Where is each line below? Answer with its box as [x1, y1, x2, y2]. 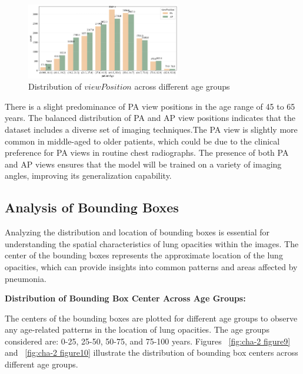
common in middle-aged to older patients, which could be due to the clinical [5, 134, 280, 147]
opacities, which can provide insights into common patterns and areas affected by [5, 260, 298, 273]
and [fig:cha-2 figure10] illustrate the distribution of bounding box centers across [5, 346, 298, 359]
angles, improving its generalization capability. [5, 169, 172, 182]
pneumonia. [5, 272, 46, 284]
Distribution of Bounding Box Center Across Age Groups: [5, 292, 246, 304]
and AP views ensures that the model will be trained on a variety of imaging [5, 158, 282, 170]
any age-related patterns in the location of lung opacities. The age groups [5, 323, 269, 336]
